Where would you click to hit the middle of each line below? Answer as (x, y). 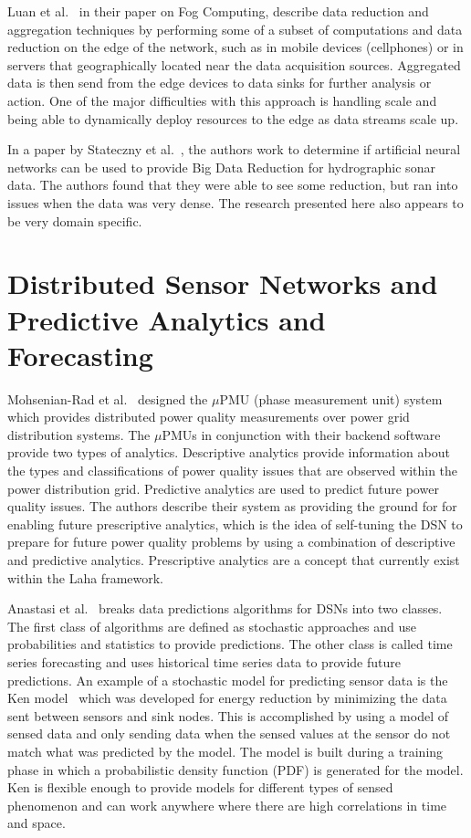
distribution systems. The (79, 434)
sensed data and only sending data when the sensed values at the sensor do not (229, 733)
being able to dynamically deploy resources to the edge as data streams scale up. (233, 118)
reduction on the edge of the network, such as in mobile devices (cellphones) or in (235, 47)
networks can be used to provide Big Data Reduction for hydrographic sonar (221, 167)
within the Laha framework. (86, 577)
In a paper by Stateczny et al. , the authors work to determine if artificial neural (234, 149)
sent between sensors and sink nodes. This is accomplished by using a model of (228, 715)
